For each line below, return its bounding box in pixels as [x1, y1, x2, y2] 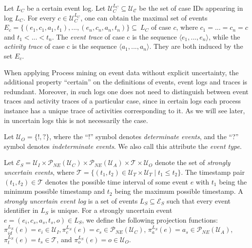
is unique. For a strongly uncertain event [51, 205, 173, 215]
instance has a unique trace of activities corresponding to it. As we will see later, [4, 105, 245, 115]
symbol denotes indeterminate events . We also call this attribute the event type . [4, 141, 242, 151]
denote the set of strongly [155, 157, 231, 167]
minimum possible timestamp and [4, 186, 105, 196]
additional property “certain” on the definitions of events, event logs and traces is [4, 77, 248, 87]
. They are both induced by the [149, 41, 243, 51]
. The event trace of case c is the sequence [52, 31, 177, 41]
